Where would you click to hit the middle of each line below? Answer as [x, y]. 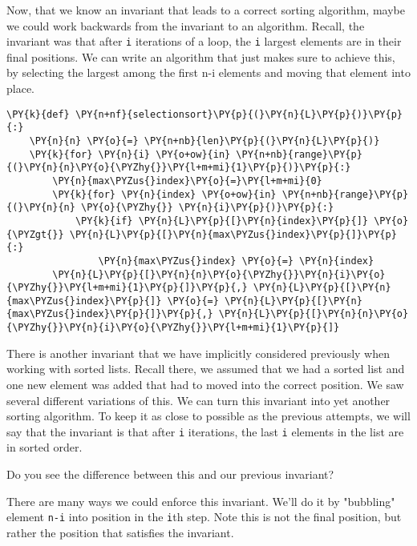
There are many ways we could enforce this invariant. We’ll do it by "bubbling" [201, 501]
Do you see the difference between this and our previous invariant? [170, 474]
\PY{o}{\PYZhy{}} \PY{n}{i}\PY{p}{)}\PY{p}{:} [208, 208]
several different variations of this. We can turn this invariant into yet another [198, 400]
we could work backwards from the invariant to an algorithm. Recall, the [186, 25]
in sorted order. [45, 447]
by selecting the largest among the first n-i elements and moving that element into [208, 72]
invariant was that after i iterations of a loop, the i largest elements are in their [204, 41]
